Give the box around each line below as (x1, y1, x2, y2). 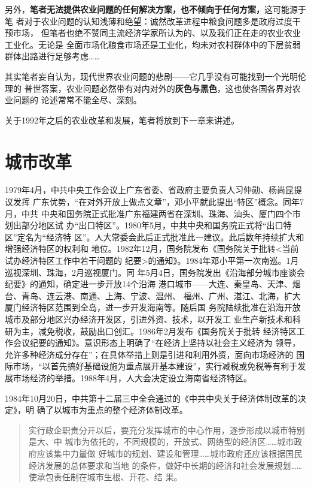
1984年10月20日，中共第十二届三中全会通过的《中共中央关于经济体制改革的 (5, 391, 298, 404)
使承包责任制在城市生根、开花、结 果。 (28, 471, 182, 483)
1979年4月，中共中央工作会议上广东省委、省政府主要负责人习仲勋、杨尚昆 (5, 183, 294, 196)
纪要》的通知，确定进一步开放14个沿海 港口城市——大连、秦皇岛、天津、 (5, 278, 292, 290)
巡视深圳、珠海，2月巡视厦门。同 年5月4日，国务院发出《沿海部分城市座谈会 (5, 266, 305, 278)
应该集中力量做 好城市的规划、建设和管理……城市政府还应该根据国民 (36, 447, 303, 459)
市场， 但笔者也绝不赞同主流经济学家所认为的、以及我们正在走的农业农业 (13, 26, 301, 39)
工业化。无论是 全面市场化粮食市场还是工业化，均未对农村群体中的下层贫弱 (5, 38, 301, 50)
